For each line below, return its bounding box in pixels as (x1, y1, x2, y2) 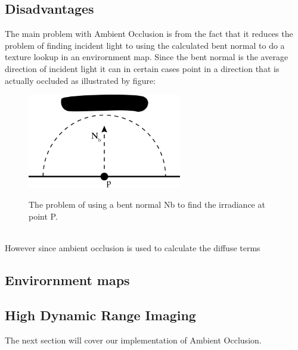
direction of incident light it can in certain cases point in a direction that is (5, 62, 280, 74)
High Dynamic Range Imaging (5, 305, 196, 324)
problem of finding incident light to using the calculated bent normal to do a (5, 39, 285, 51)
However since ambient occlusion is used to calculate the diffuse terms (5, 241, 260, 254)
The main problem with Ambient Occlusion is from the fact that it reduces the (5, 27, 293, 40)
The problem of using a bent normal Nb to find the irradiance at (29, 198, 265, 211)
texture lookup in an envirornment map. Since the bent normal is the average (5, 51, 288, 63)
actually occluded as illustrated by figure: (5, 74, 156, 86)
